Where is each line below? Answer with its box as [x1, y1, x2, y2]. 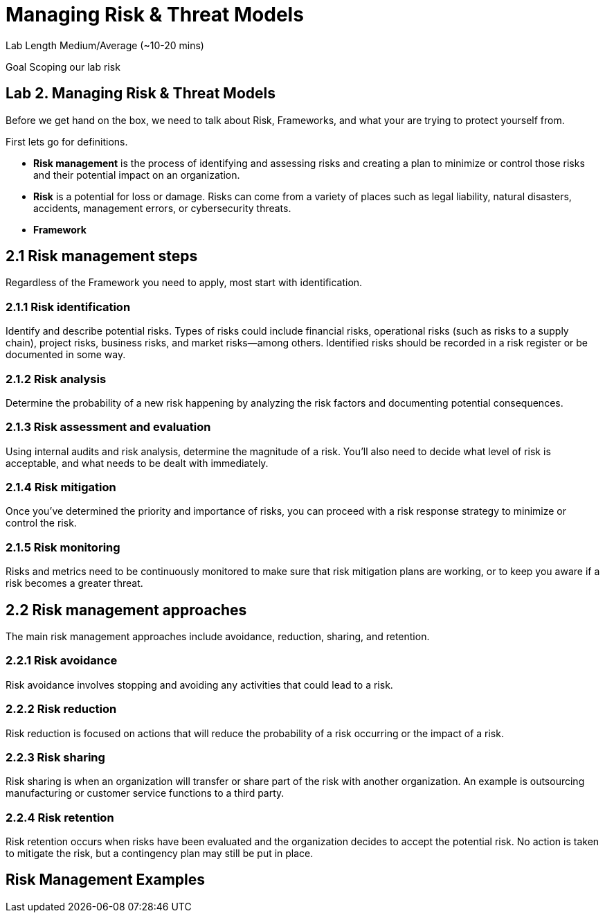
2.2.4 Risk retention [6, 810, 114, 824]
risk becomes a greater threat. [6, 577, 143, 590]
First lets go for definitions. [6, 135, 128, 148]
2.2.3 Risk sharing [6, 750, 105, 764]
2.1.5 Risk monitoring [6, 540, 120, 554]
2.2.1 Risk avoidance [6, 653, 118, 668]
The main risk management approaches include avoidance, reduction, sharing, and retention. [6, 630, 430, 643]
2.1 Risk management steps [6, 247, 198, 265]
